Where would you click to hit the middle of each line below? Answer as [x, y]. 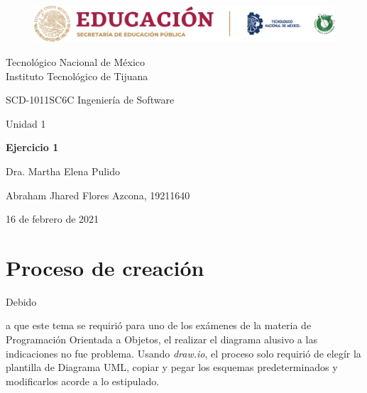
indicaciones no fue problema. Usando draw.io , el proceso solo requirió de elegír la [183, 353]
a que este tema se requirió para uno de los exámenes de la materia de [159, 325]
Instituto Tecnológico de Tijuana [77, 76]
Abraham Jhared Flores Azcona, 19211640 [98, 195]
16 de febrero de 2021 [53, 219]
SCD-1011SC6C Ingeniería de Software [90, 100]
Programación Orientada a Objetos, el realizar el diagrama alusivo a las [161, 339]
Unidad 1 [26, 123]
